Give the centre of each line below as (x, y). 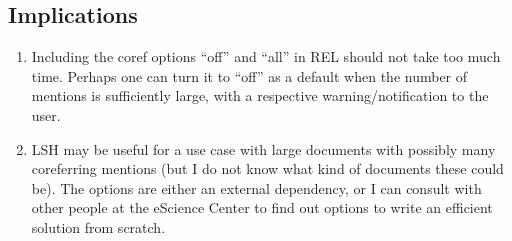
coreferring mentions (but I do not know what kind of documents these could (267, 168)
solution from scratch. (98, 226)
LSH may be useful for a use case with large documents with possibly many (263, 148)
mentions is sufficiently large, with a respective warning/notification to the (260, 95)
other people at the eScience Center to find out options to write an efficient (262, 207)
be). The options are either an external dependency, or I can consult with (256, 187)
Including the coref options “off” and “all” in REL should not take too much (266, 56)
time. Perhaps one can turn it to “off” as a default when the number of (249, 75)
